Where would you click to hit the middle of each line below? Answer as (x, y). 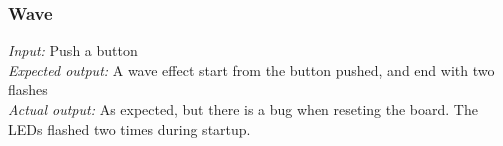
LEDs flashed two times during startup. (129, 128)
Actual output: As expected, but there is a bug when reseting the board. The (243, 109)
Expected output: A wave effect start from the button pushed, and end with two (251, 69)
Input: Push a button (73, 50)
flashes (28, 89)
